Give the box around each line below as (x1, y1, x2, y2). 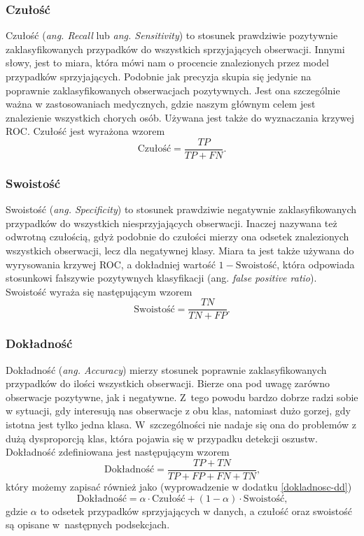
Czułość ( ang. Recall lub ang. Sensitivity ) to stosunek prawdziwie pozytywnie (6, 28, 338, 43)
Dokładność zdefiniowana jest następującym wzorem (6, 444, 230, 459)
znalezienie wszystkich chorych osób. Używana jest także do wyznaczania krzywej (6, 110, 355, 124)
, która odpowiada (276, 256, 355, 271)
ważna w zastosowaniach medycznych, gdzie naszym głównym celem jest (6, 96, 316, 111)
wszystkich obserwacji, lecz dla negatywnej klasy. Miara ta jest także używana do (6, 243, 354, 258)
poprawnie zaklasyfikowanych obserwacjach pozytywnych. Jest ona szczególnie (6, 82, 340, 97)
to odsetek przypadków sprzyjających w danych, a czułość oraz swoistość (40, 503, 352, 518)
